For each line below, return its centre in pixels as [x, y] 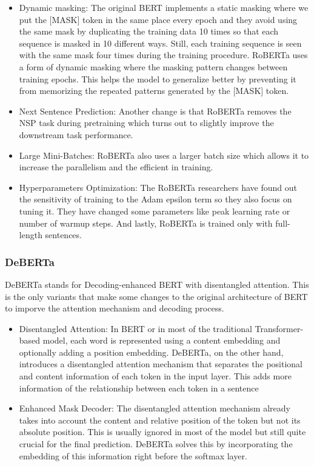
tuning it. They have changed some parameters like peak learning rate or [155, 211]
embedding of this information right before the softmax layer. [133, 455]
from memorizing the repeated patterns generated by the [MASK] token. [154, 91]
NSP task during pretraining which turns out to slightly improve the [146, 123]
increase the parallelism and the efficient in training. [116, 167]
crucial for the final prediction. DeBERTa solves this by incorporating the [156, 444]
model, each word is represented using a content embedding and [162, 340]
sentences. [63, 235]
